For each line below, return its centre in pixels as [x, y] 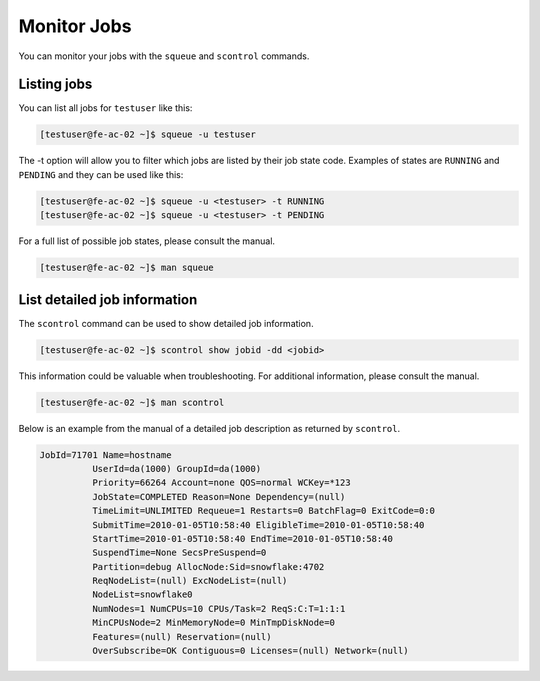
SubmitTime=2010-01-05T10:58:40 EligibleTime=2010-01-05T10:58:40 [258, 524]
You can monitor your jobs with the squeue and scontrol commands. [164, 56]
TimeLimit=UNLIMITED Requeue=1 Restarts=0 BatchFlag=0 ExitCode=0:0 [263, 511]
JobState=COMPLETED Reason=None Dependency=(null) [218, 496]
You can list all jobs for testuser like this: [105, 108]
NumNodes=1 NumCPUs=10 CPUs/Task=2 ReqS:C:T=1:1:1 [218, 608]
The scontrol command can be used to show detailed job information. [166, 323]
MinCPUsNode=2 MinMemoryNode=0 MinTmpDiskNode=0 [213, 623]
